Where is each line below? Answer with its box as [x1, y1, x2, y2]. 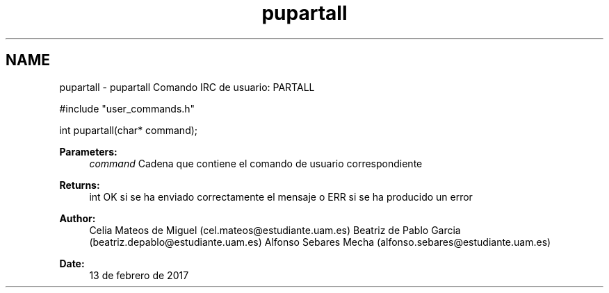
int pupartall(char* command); [59, 124, 198, 136]
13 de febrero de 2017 [89, 269, 189, 281]
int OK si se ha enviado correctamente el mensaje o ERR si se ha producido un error [89, 190, 473, 203]
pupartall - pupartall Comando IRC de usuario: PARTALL [59, 81, 315, 93]
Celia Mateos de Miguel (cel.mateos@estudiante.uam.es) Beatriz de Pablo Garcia [89, 224, 461, 236]
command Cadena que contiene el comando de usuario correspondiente [89, 157, 423, 169]
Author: [59, 212, 96, 224]
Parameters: [59, 145, 117, 158]
